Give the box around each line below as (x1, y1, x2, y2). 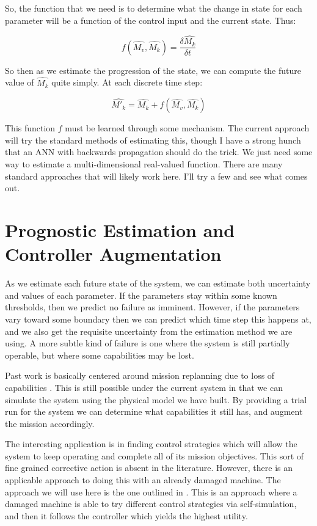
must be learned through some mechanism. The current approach (65, 122, 310, 134)
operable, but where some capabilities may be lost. (5, 348, 194, 361)
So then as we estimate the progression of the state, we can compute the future (5, 64, 301, 76)
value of (5, 76, 34, 89)
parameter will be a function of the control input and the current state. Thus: (5, 13, 296, 26)
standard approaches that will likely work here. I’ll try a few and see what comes (5, 169, 308, 182)
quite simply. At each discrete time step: (51, 76, 203, 89)
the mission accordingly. (5, 417, 95, 429)
